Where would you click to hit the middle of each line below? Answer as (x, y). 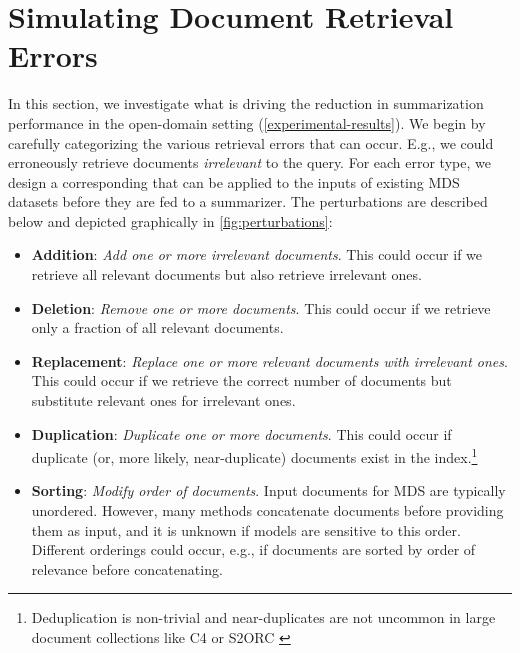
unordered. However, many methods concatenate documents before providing (267, 510)
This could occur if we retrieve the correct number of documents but (241, 380)
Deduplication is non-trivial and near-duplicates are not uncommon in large (263, 617)
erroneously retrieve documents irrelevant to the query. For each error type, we (249, 162)
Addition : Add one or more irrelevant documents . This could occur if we (257, 254)
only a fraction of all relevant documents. (157, 327)
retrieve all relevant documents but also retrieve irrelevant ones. (226, 274)
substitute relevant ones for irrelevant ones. (163, 400)
